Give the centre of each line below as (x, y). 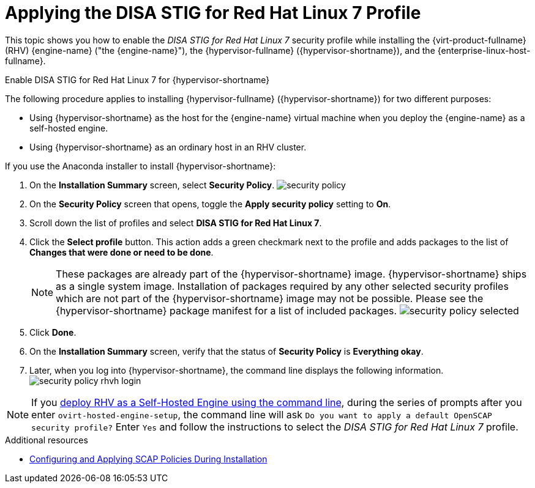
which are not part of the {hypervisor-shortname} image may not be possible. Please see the (270, 298)
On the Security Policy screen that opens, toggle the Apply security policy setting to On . (210, 204)
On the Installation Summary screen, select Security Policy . (152, 185)
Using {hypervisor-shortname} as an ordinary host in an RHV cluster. (168, 147)
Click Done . (53, 332)
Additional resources (47, 440)
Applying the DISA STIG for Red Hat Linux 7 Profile (213, 13)
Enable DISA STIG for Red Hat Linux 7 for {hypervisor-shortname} (137, 79)
